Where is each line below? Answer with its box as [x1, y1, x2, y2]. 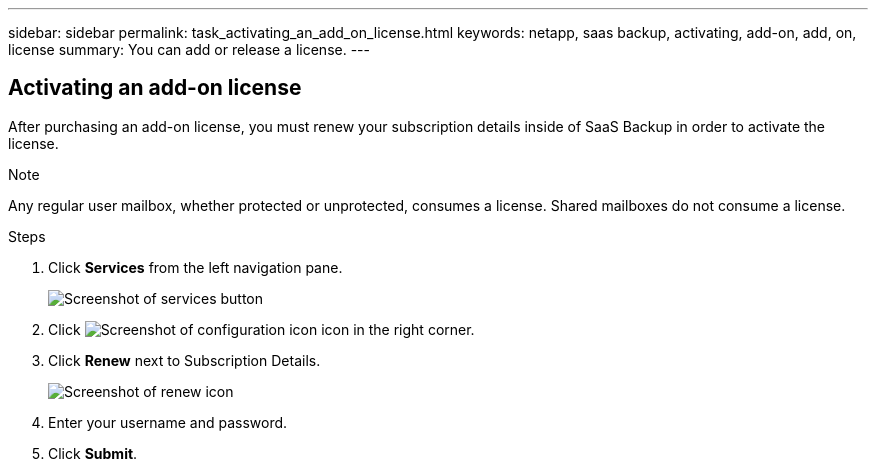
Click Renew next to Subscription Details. [48, 351, 321, 369]
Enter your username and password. [48, 413, 288, 431]
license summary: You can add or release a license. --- [8, 41, 370, 58]
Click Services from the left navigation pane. [48, 258, 343, 276]
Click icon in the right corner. [48, 320, 475, 338]
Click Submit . [48, 444, 138, 462]
